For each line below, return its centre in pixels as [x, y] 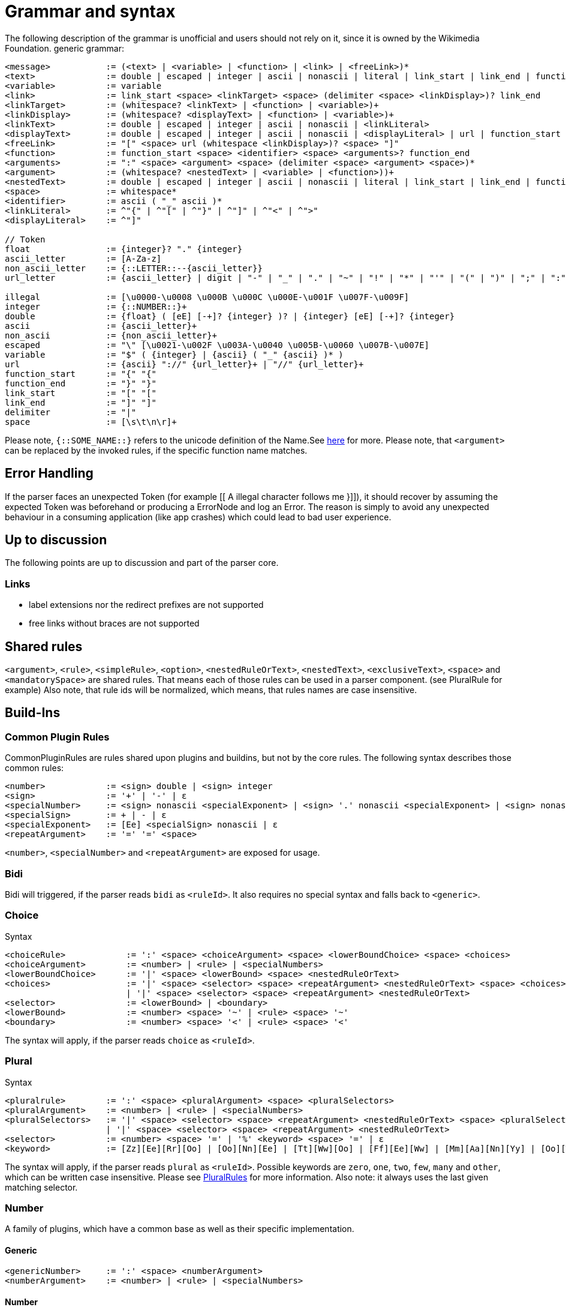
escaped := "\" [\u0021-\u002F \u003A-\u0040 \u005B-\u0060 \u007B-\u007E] [217, 345]
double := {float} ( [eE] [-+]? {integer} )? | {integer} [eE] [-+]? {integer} [230, 316]
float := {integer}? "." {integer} [124, 249]
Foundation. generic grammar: [65, 48]
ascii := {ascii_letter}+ [101, 326]
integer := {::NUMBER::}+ [96, 306]
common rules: [34, 768]
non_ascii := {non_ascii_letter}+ [111, 335]
